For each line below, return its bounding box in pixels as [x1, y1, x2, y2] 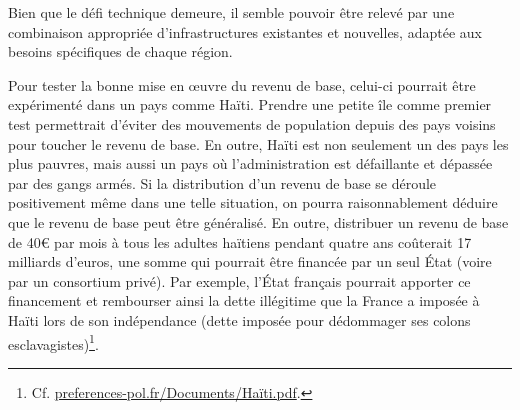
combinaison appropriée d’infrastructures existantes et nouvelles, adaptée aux [8, 21, 482, 42]
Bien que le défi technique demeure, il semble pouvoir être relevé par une [8, 2, 455, 22]
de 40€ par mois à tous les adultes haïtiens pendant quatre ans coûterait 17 [8, 231, 472, 252]
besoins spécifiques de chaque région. [8, 41, 233, 62]
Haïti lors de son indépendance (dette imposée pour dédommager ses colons [8, 309, 471, 330]
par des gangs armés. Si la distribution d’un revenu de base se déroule [8, 172, 437, 193]
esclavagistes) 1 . [8, 330, 99, 354]
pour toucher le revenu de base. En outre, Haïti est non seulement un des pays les [8, 133, 509, 154]
